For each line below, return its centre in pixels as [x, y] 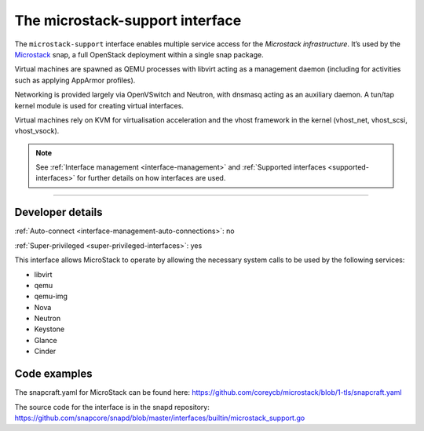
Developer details [58, 212]
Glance [46, 340]
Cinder [45, 351]
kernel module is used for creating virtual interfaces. [99, 105]
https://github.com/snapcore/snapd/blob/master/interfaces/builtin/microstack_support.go [160, 418]
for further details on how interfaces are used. [151, 178]
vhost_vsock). [37, 131]
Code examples [53, 374]
